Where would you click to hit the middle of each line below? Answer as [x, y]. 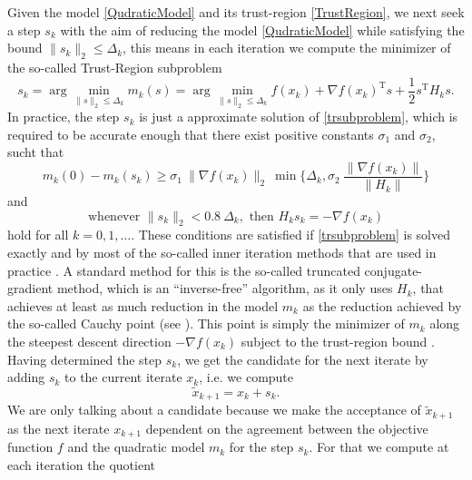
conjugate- [393, 270]
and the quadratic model [136, 447]
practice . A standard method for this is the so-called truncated [184, 270]
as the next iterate [59, 428]
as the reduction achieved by [382, 305]
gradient [30, 288]
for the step [261, 447]
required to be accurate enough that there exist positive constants [191, 134]
